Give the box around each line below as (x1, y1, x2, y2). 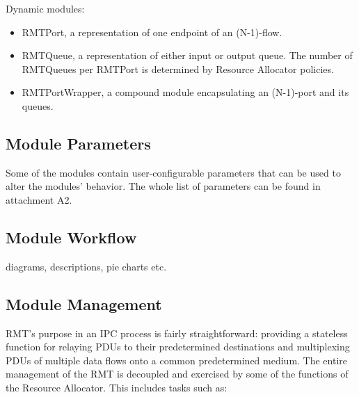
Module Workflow (6, 226, 137, 248)
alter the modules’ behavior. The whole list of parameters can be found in (6, 179, 321, 193)
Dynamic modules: (6, 1, 85, 15)
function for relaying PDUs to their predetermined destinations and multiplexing (6, 339, 350, 354)
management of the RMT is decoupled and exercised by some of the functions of (6, 366, 349, 381)
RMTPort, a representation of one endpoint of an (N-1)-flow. (22, 24, 282, 39)
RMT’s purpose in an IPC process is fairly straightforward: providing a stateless (6, 325, 348, 340)
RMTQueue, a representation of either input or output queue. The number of (22, 48, 353, 63)
